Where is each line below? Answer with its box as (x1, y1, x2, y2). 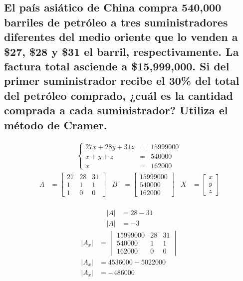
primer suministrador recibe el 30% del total (4, 73, 240, 88)
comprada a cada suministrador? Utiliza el (4, 102, 228, 118)
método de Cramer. (4, 117, 107, 132)
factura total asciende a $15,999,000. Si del (4, 58, 230, 73)
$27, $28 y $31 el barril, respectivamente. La (4, 43, 239, 59)
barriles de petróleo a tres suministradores (4, 14, 228, 29)
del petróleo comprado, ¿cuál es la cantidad (4, 87, 233, 103)
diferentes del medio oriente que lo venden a (4, 29, 238, 44)
